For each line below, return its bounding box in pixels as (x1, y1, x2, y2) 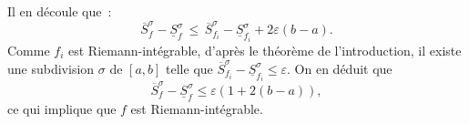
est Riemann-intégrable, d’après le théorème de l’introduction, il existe (68, 40, 462, 59)
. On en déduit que (287, 58, 393, 77)
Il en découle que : (7, 2, 112, 20)
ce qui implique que (7, 98, 117, 118)
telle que (166, 58, 213, 77)
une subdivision (7, 58, 95, 77)
